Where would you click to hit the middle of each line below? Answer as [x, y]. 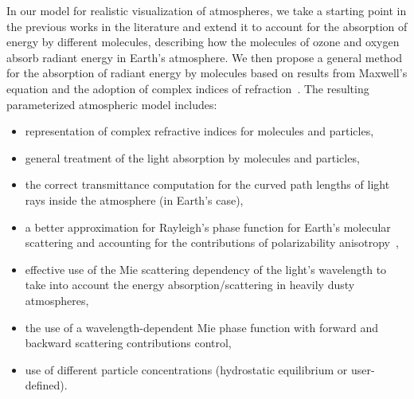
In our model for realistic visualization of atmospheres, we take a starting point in [207, 10]
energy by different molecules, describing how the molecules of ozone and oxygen [203, 42]
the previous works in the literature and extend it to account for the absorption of [207, 26]
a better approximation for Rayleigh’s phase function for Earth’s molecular [208, 227]
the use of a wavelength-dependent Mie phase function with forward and [201, 327]
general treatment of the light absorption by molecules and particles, [192, 157]
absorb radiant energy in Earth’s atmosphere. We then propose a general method [205, 57]
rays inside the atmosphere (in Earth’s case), [134, 199]
